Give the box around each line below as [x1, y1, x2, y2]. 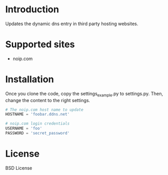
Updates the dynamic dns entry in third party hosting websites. [5, 21, 138, 27]
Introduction [5, 4, 59, 15]
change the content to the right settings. [5, 97, 91, 103]
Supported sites [5, 38, 75, 50]
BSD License [5, 165, 32, 171]
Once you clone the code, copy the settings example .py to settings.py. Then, [5, 90, 163, 98]
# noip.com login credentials [5, 121, 70, 126]
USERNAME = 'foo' [5, 126, 43, 131]
